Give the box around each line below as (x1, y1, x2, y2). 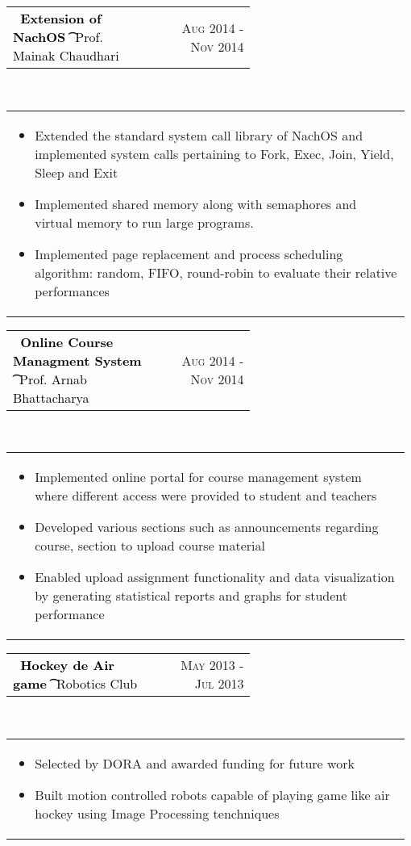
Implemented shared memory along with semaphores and (35, 194, 357, 213)
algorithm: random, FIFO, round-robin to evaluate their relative (35, 262, 397, 282)
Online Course (20, 332, 114, 351)
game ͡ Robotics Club (13, 674, 138, 693)
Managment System (13, 350, 142, 370)
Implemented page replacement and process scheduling (35, 244, 343, 263)
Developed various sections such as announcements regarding (35, 517, 379, 537)
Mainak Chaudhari (13, 46, 119, 65)
